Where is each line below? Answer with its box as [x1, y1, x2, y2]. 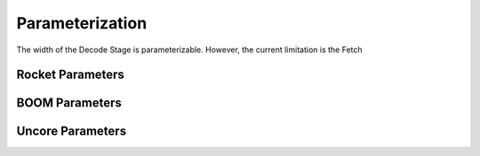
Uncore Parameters [16, 124, 127, 139]
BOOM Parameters [16, 96, 122, 111]
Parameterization [16, 13, 148, 33]
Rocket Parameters [16, 67, 124, 82]
